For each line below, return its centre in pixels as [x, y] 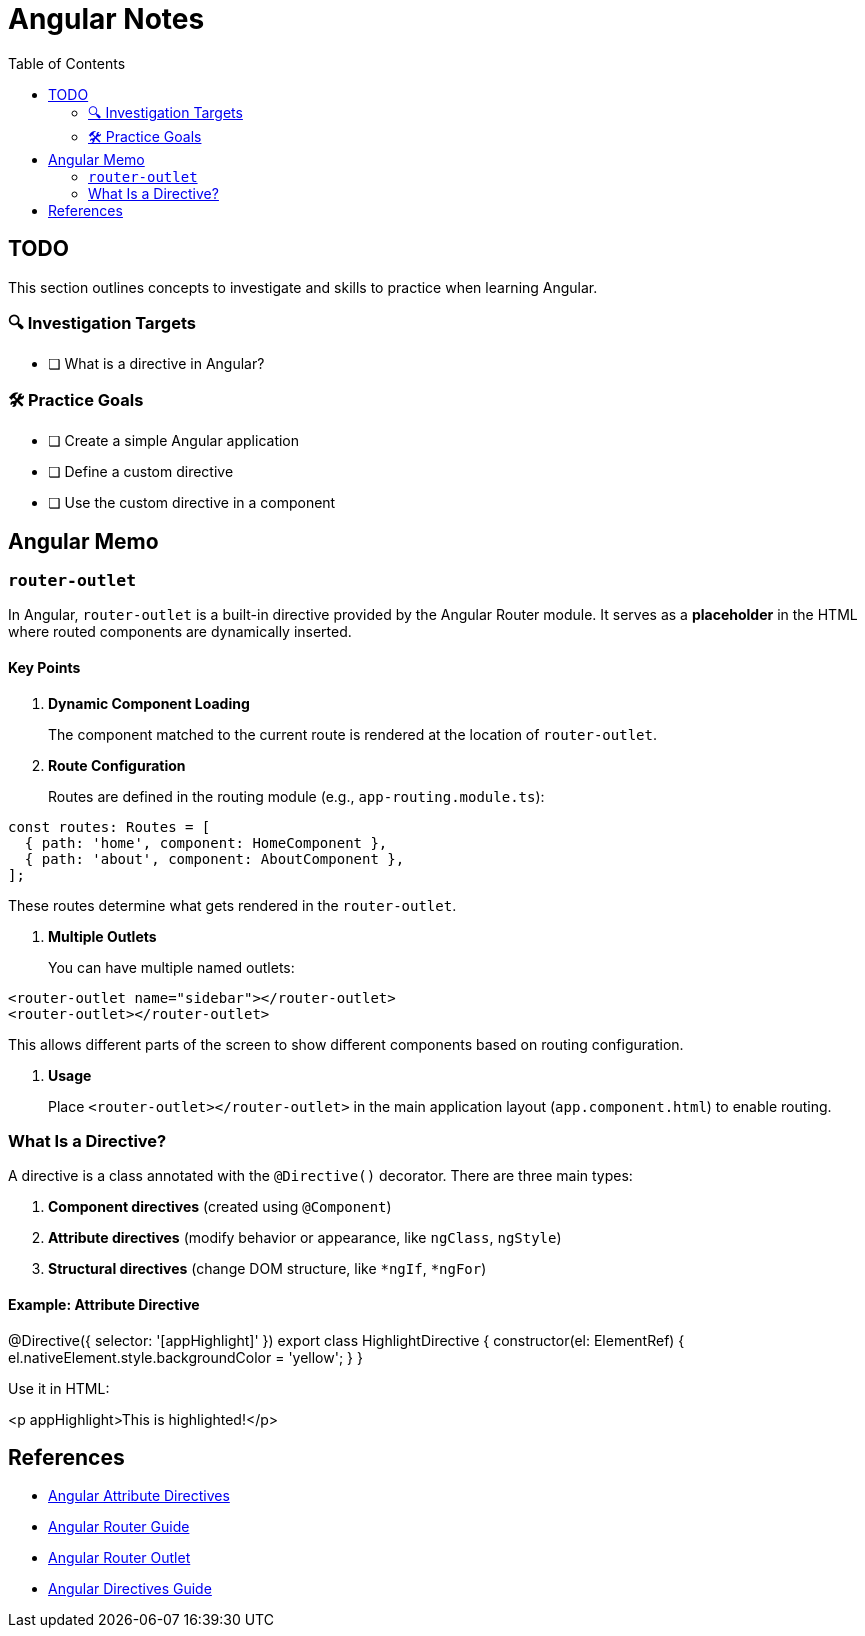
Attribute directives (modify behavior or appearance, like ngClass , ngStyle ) [305, 1238]
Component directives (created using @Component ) [220, 1207]
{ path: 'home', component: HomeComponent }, [206, 842]
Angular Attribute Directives [139, 1496]
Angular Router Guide [119, 1527]
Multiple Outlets [102, 936]
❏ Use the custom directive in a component [192, 503]
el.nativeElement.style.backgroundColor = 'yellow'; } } [185, 1357]
